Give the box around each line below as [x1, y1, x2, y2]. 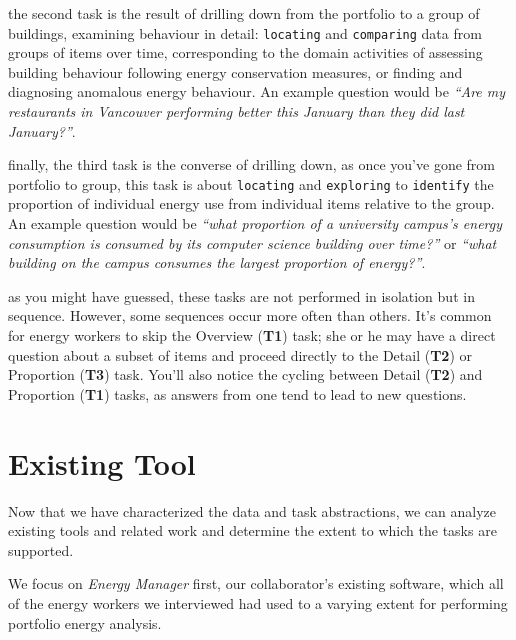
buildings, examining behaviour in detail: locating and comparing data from [8, 22, 482, 43]
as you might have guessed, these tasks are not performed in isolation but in [8, 285, 475, 306]
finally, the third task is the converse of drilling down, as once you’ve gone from [8, 154, 495, 175]
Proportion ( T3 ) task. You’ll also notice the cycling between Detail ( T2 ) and [8, 364, 483, 385]
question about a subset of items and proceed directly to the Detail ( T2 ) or [8, 344, 472, 365]
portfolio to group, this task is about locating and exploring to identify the [8, 173, 494, 194]
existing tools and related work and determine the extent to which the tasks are [8, 520, 497, 541]
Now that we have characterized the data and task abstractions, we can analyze [8, 500, 496, 521]
